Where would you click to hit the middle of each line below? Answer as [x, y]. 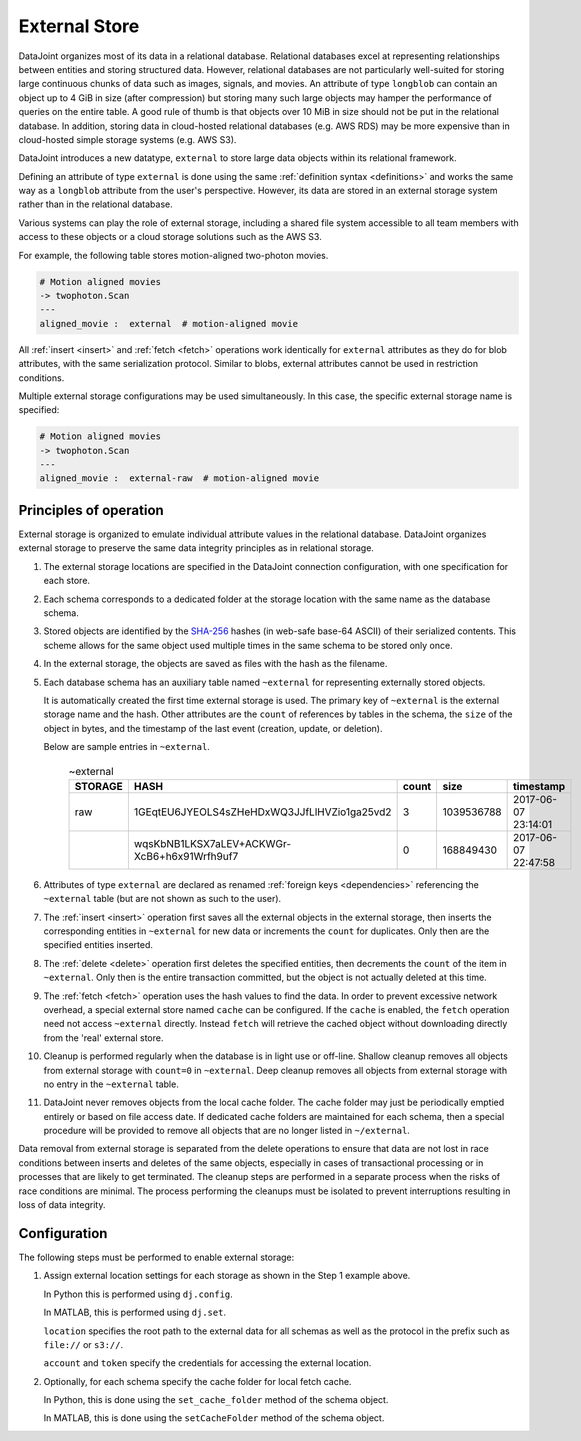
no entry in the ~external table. [111, 1084]
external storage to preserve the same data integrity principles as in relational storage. [196, 548]
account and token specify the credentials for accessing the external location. [207, 1363]
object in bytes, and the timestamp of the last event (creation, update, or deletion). [213, 728]
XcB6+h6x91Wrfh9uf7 [186, 856]
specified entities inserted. [98, 945]
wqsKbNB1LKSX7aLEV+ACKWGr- [212, 843]
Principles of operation [91, 510]
